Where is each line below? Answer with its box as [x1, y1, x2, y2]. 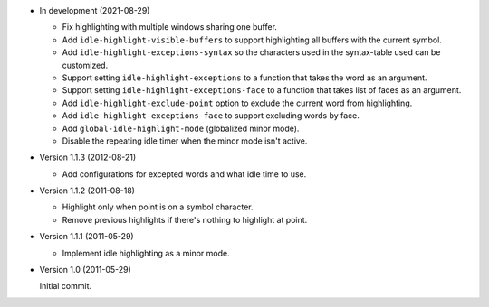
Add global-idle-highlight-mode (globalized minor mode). [62, 123, 300, 134]
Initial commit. [39, 281, 92, 292]
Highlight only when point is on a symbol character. [62, 201, 254, 212]
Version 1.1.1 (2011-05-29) [39, 231, 135, 242]
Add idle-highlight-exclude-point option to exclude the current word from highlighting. [62, 98, 413, 108]
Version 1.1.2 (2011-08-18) [39, 185, 136, 196]
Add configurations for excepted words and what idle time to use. [62, 168, 307, 180]
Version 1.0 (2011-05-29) [39, 265, 131, 275]
